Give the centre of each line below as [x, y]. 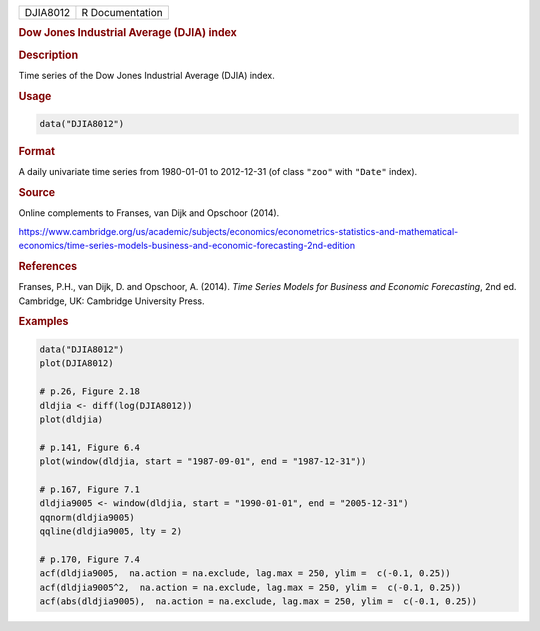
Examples [43, 322]
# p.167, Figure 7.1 [89, 489]
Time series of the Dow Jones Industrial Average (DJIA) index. [146, 75]
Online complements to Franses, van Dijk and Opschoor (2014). [149, 213]
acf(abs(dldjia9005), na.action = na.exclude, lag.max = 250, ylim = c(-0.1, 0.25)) [258, 601]
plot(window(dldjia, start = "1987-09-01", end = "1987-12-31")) [203, 461]
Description [48, 55]
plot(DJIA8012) [76, 363]
